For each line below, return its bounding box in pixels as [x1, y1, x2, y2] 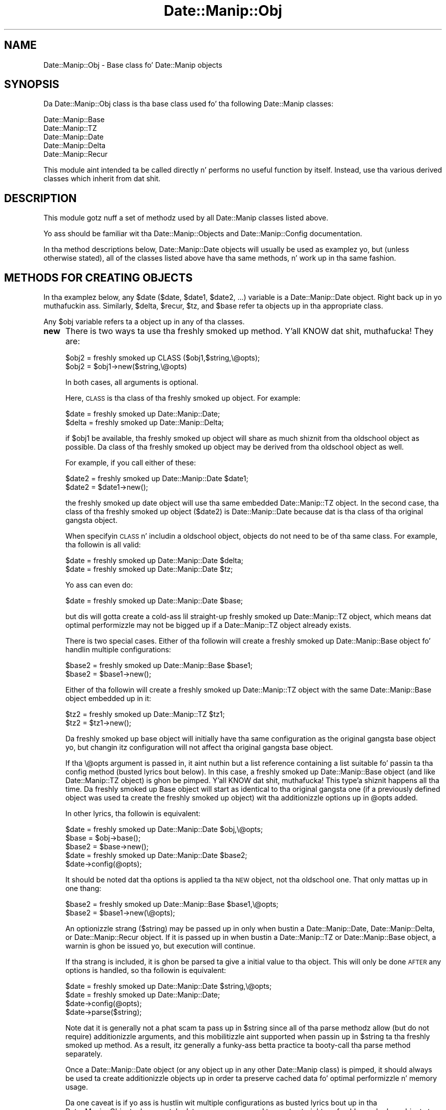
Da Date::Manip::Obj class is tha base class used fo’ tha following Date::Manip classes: [43, 99, 333, 108]
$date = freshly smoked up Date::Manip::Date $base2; [65, 851, 247, 860]
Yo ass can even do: [65, 580, 133, 590]
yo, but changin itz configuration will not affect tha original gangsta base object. [65, 743, 333, 752]
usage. [65, 1083, 88, 1092]
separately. [65, 1049, 102, 1059]
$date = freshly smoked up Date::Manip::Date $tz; [65, 565, 233, 574]
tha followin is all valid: [65, 540, 141, 549]
